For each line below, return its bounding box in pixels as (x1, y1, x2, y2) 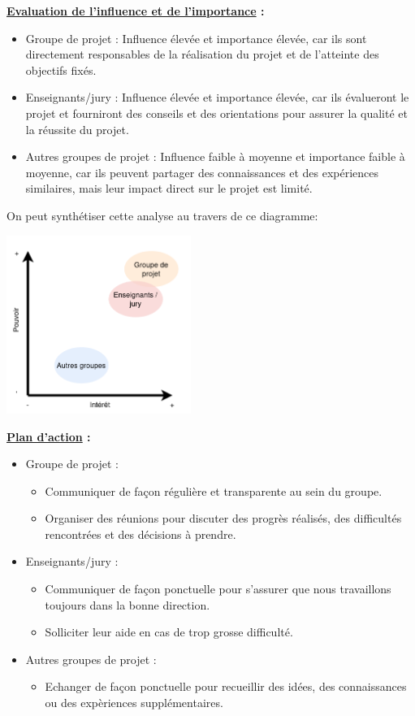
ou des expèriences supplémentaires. (45, 694, 223, 711)
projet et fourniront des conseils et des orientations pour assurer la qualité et (25, 104, 408, 121)
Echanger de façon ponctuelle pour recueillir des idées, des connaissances (45, 678, 407, 695)
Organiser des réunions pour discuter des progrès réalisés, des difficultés (45, 510, 402, 527)
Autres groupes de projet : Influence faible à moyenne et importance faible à (25, 148, 405, 165)
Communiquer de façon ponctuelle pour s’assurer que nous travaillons (45, 580, 391, 597)
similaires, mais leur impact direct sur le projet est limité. (25, 180, 313, 197)
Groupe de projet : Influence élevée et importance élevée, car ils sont (25, 29, 367, 46)
